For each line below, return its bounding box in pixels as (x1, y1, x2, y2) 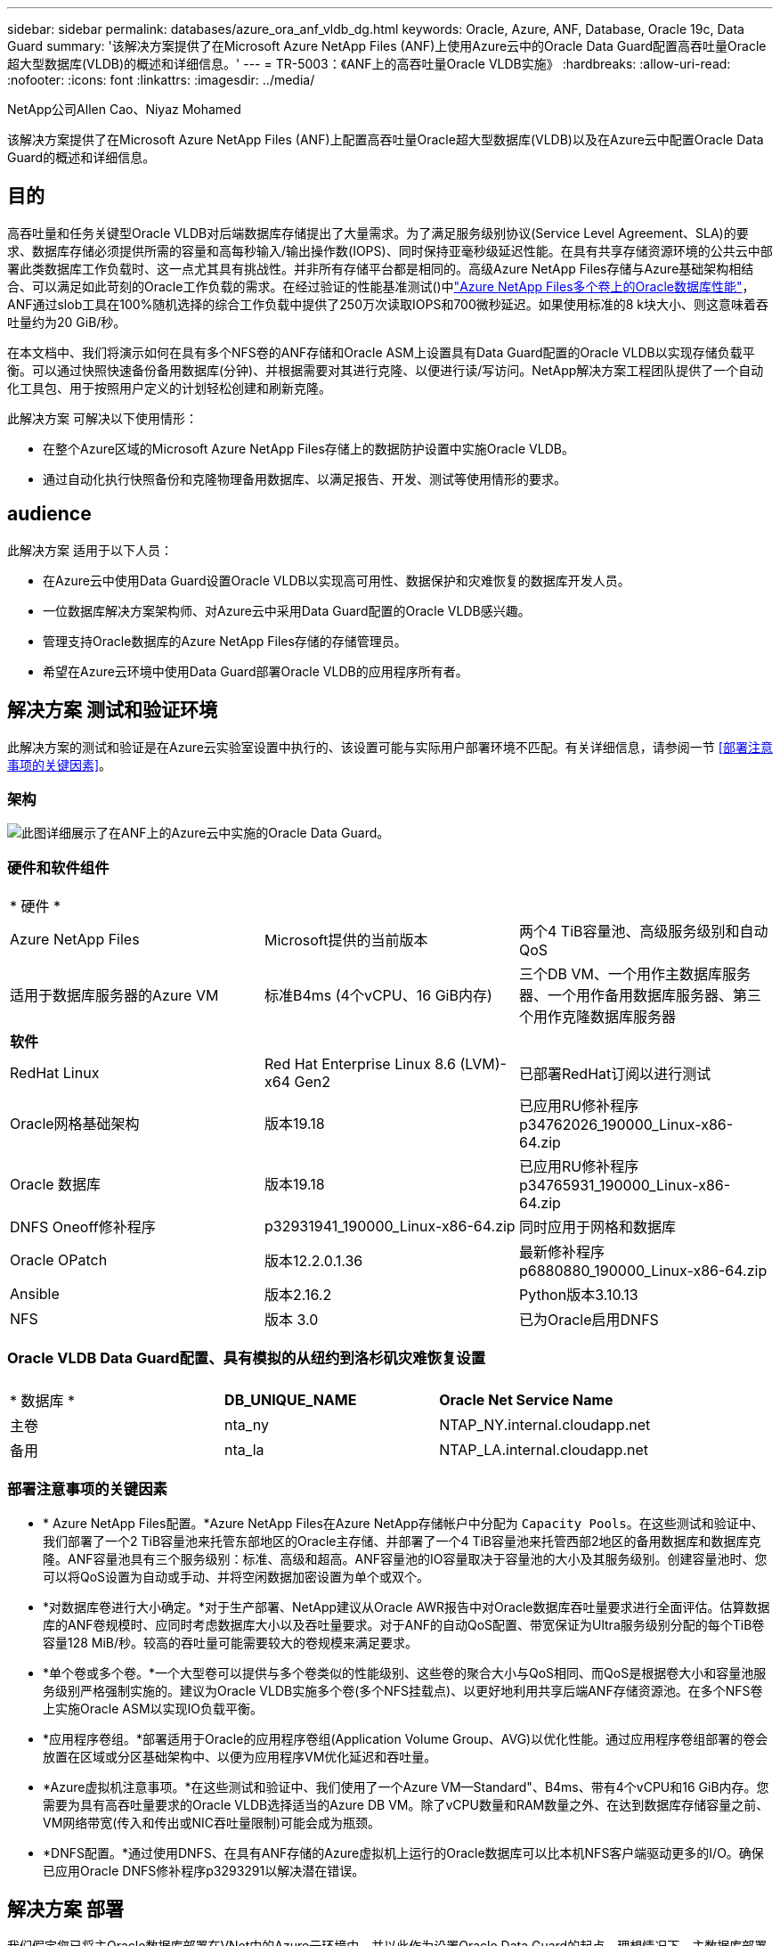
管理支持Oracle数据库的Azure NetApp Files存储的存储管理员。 (43, 633, 407, 649)
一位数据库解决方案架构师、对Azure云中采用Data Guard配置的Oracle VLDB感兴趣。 (43, 602, 531, 618)
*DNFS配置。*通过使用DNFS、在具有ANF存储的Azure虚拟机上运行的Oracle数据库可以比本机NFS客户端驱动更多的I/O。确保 (43, 1844, 764, 1860)
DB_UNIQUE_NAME (224, 1390, 357, 1409)
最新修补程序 (518, 1243, 605, 1262)
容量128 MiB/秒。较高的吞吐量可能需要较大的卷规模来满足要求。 (43, 1634, 418, 1650)
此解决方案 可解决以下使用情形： (7, 410, 198, 426)
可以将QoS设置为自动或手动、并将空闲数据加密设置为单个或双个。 (43, 1568, 430, 1584)
